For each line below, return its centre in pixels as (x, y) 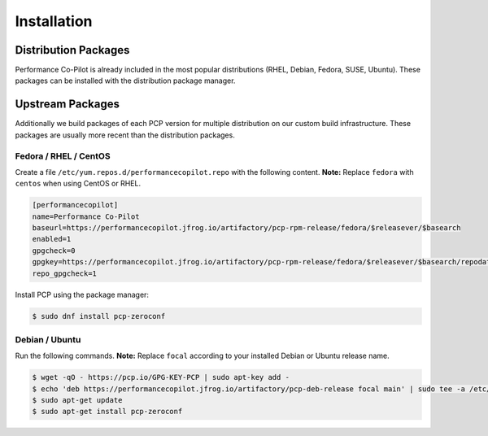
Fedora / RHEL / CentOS (63, 156)
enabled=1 (52, 239)
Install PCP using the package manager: (82, 294)
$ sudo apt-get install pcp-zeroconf (107, 412)
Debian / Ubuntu (48, 339)
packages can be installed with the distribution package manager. (125, 81)
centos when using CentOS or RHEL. (78, 184)
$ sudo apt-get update (77, 400)
